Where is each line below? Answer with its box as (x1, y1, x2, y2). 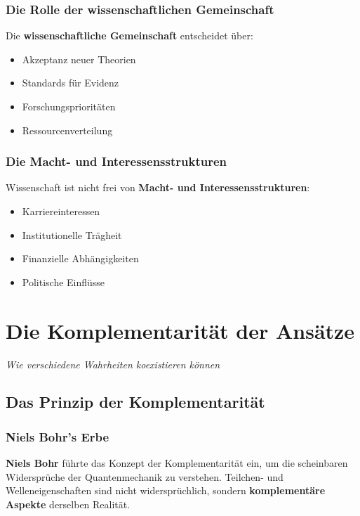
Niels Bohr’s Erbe (6, 427, 109, 445)
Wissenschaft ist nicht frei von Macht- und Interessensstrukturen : (6, 180, 310, 195)
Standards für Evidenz (22, 75, 119, 90)
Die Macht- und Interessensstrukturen (6, 153, 227, 170)
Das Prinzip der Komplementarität (6, 391, 265, 413)
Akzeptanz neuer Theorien (22, 51, 136, 66)
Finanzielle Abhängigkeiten (22, 251, 139, 266)
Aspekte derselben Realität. (6, 496, 131, 511)
